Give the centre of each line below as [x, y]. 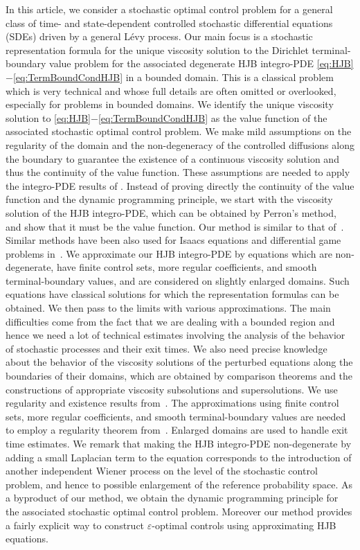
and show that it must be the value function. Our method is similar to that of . [175, 226]
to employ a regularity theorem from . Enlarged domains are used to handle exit [177, 430]
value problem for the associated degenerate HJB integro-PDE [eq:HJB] [201, 63]
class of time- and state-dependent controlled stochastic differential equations [169, 23]
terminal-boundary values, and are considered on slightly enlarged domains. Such [178, 280]
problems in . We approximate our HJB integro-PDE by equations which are [169, 253]
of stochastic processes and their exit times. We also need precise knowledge [166, 348]
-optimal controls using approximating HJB [244, 525]
